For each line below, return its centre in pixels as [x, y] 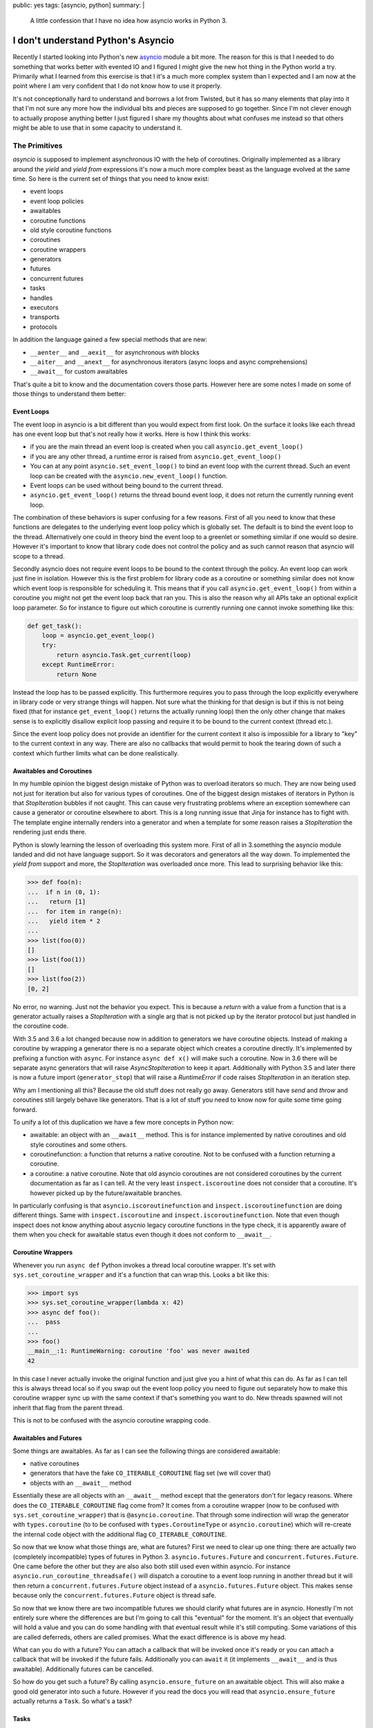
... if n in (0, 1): [64, 892]
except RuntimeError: [78, 665]
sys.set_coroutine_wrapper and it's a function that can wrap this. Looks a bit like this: [141, 1275]
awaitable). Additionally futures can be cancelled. [83, 1669]
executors [44, 308]
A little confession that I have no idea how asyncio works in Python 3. [129, 21]
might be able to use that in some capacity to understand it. [97, 128]
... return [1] [57, 902]
